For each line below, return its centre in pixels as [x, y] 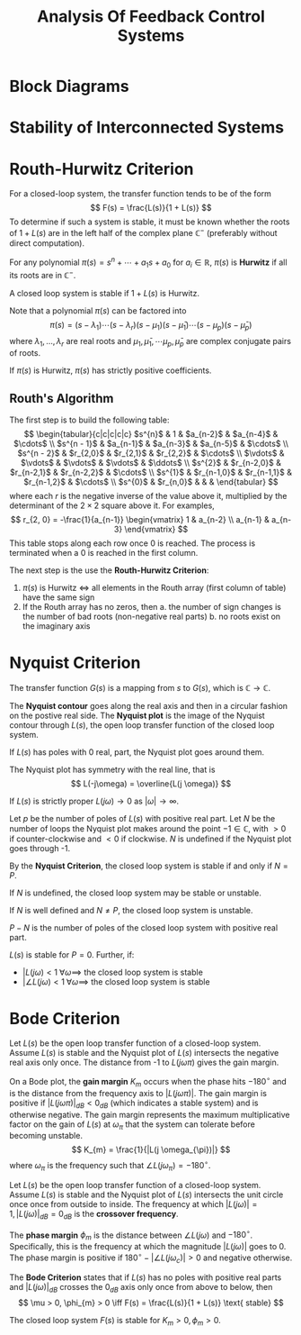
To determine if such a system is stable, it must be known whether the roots [150, 222]
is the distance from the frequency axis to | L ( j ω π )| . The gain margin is [138, 1093]
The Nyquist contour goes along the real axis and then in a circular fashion [149, 706]
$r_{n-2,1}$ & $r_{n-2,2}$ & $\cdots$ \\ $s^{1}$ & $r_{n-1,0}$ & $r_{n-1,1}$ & [151, 472]
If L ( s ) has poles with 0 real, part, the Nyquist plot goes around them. [137, 752]
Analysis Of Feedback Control [151, 17]
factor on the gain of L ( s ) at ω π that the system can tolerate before [133, 1125]
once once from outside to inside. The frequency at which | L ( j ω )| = [133, 1203]
